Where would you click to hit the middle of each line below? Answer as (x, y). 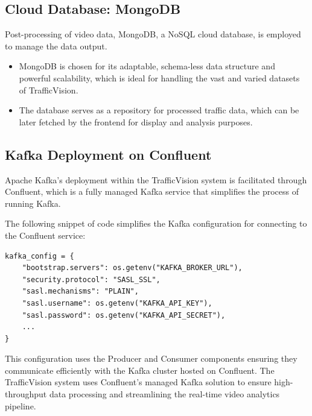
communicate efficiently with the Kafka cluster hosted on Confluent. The (140, 370)
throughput (26, 394)
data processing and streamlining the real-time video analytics (164, 394)
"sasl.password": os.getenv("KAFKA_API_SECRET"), (124, 315)
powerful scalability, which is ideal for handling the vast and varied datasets (159, 77)
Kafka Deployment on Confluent (108, 154)
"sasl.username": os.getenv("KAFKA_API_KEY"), (117, 303)
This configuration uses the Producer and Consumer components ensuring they (151, 358)
